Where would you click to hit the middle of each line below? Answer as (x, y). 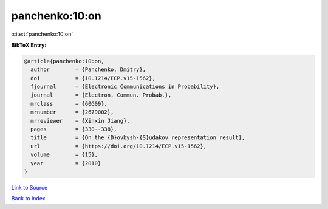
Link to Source (29, 187)
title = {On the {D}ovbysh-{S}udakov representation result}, (138, 138)
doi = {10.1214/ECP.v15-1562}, (93, 78)
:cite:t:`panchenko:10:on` (42, 34)
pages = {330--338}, (74, 129)
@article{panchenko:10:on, (64, 61)
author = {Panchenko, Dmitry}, (88, 70)
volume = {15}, (64, 155)
